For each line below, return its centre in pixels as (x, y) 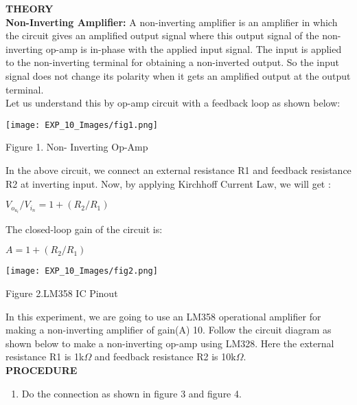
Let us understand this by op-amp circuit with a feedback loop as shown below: (173, 103)
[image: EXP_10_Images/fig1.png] (82, 125)
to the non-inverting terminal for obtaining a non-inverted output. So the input (172, 62)
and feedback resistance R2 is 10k (165, 357)
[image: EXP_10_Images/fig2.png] (82, 271)
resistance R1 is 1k (45, 357)
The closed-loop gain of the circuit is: (84, 229)
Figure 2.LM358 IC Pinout (62, 293)
